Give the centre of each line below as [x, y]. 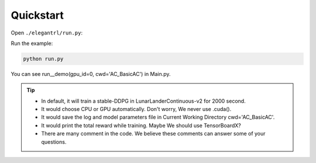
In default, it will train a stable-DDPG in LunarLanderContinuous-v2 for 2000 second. [143, 101]
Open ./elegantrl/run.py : [47, 33]
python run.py [43, 59]
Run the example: [32, 43]
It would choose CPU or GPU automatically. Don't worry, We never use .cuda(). [136, 109]
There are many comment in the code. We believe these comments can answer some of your [153, 134]
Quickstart [37, 15]
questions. [54, 142]
